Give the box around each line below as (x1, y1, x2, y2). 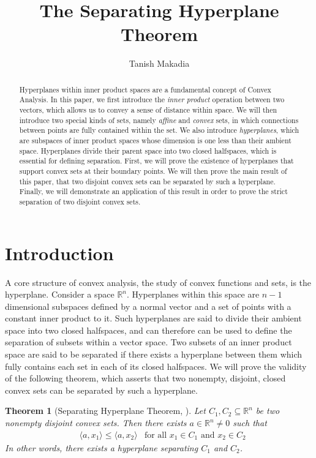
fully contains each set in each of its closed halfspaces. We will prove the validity (5, 359, 307, 372)
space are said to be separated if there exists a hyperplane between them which (5, 348, 303, 361)
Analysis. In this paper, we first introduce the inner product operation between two (19, 94, 285, 105)
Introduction (5, 240, 114, 265)
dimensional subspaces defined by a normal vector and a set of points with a (5, 299, 292, 312)
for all (144, 430, 167, 440)
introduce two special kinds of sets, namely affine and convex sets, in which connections (19, 114, 299, 125)
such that (233, 416, 267, 429)
